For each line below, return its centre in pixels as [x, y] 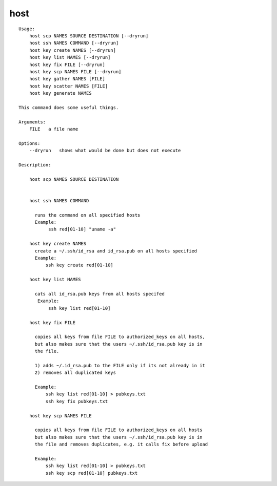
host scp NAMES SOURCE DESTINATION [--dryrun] [89, 36]
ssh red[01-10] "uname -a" [82, 229]
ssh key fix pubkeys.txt [77, 401]
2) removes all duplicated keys [75, 373]
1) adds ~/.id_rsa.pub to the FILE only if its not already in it [120, 365]
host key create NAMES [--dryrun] [73, 50]
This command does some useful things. [69, 107]
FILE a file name [54, 129]
